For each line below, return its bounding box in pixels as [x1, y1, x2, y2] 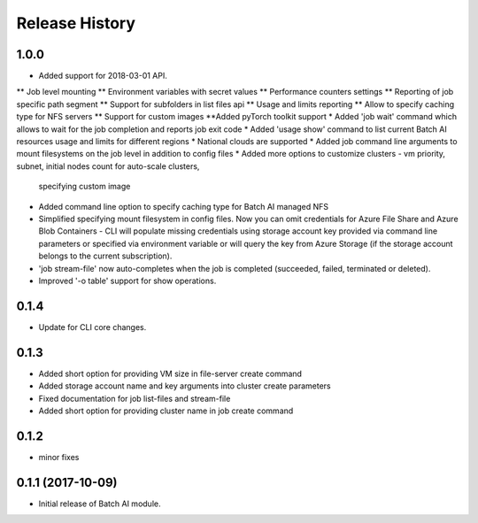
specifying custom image [38, 181, 131, 192]
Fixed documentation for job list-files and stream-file [38, 393, 231, 404]
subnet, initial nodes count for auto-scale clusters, [16, 160, 200, 172]
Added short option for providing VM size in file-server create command [38, 368, 303, 379]
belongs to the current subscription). [38, 250, 173, 261]
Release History [16, 13, 136, 33]
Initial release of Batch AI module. [38, 498, 161, 509]
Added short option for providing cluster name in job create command [38, 405, 294, 416]
